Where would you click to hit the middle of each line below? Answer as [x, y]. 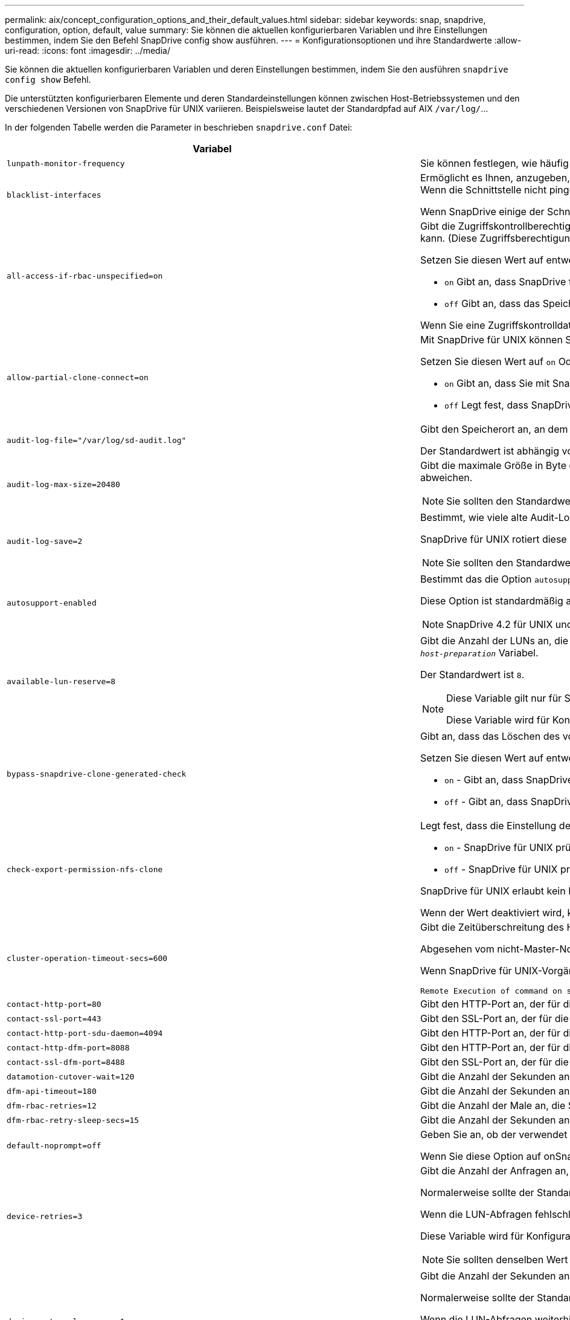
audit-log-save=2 [45, 541]
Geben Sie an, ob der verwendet [494, 1134]
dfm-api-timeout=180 [52, 1091]
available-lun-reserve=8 [61, 681]
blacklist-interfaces [54, 195]
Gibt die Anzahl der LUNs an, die [494, 641]
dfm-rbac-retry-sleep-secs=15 [73, 1120]
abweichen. [446, 477]
